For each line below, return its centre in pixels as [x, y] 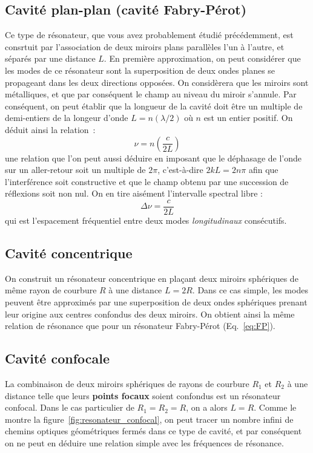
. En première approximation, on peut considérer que [202, 58]
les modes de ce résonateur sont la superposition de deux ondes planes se [140, 70]
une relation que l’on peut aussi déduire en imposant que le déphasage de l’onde [153, 158]
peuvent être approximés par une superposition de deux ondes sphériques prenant [156, 301]
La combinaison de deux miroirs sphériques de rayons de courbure [127, 383]
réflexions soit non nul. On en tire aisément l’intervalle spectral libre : [134, 193]
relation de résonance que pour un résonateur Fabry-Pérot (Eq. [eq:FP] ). [140, 326]
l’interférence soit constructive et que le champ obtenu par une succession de [147, 181]
